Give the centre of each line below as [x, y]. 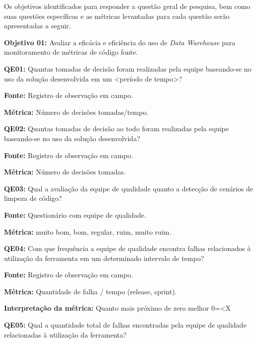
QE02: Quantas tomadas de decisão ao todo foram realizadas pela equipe [116, 129]
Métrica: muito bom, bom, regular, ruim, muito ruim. [88, 231]
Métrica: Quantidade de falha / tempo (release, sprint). [90, 291]
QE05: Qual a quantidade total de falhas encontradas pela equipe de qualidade [125, 325]
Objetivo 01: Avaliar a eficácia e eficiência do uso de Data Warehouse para [120, 42]
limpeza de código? [33, 198]
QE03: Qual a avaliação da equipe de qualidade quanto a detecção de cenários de [129, 188]
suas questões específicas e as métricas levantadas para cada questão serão [117, 16]
